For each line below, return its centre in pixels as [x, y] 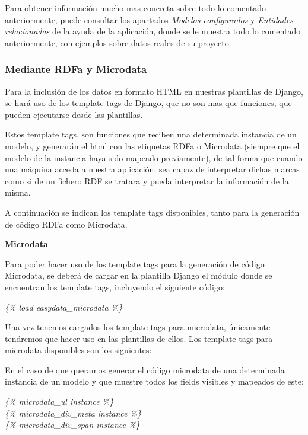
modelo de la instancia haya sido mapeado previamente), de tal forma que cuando [154, 157]
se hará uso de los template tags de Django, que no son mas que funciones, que [148, 103]
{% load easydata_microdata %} [64, 307]
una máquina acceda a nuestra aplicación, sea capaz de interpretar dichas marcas [152, 169]
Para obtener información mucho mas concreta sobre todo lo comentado [135, 8]
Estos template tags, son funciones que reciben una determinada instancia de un [151, 134]
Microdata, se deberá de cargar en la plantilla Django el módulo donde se [139, 275]
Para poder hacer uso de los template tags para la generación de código [135, 263]
